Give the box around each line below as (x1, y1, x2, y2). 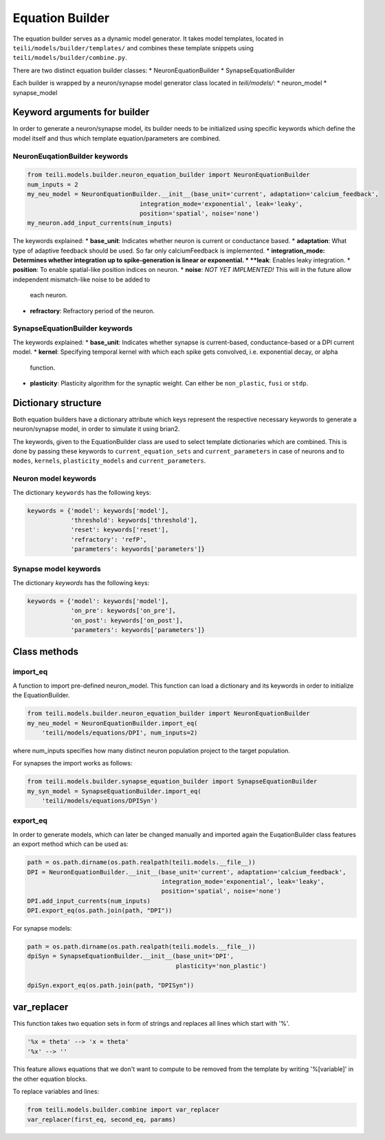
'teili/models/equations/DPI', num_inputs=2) (41, 728, 198, 737)
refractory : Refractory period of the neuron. (30, 306, 155, 315)
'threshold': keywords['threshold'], (70, 516, 198, 524)
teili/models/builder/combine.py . (12, 54, 127, 62)
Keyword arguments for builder (12, 107, 150, 118)
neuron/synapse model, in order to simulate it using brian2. (12, 425, 180, 433)
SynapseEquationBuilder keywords (12, 324, 133, 333)
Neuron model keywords (12, 474, 96, 483)
